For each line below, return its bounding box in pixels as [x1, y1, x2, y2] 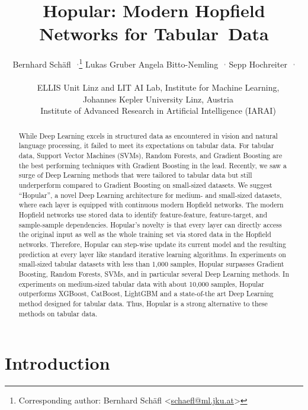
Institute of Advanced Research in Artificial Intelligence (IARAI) [40, 104, 276, 117]
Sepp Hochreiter [229, 57, 287, 70]
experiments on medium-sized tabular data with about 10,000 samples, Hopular [18, 278, 265, 289]
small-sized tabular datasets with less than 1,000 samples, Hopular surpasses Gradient [18, 259, 284, 269]
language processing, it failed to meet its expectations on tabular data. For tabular [18, 140, 274, 150]
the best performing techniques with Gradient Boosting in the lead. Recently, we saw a [18, 160, 287, 170]
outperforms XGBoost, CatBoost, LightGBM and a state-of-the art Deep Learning [18, 289, 274, 299]
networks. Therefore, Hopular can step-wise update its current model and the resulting [18, 239, 286, 249]
